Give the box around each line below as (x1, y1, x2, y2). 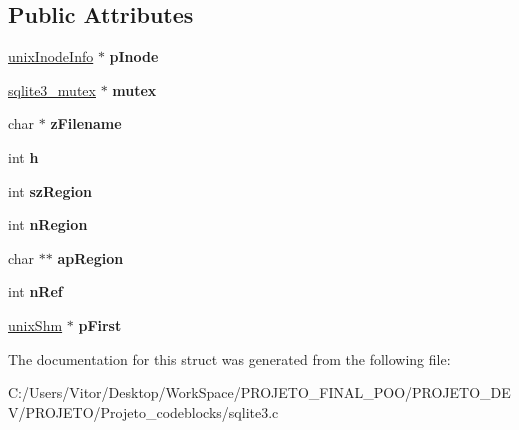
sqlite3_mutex (8, 79, 96, 100)
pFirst (78, 314, 122, 335)
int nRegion (8, 214, 88, 235)
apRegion (57, 247, 124, 268)
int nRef (8, 281, 63, 302)
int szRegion (8, 180, 92, 201)
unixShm (8, 314, 63, 335)
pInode (109, 46, 159, 67)
